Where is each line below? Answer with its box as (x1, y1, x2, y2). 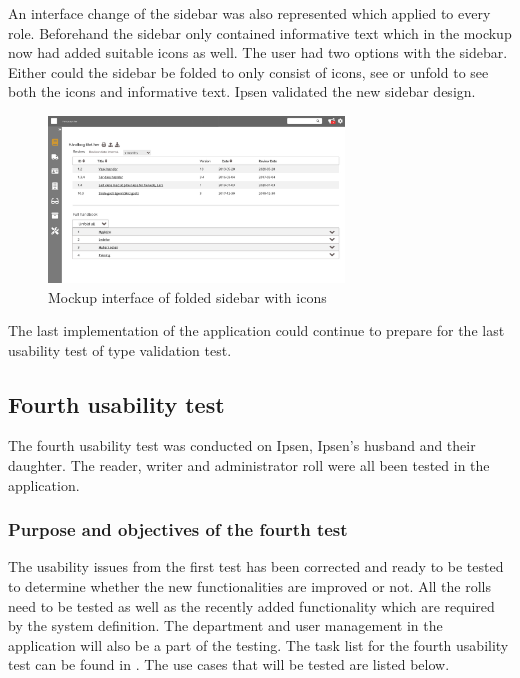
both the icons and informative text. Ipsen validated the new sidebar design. (8, 81, 476, 102)
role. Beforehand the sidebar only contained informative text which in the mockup (8, 22, 512, 43)
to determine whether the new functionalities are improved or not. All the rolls (8, 576, 491, 597)
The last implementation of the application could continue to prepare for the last (8, 320, 505, 341)
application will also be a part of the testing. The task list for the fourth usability (8, 634, 509, 655)
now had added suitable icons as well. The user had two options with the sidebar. (8, 42, 508, 63)
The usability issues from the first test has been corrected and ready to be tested (8, 556, 504, 577)
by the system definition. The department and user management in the (8, 615, 443, 636)
